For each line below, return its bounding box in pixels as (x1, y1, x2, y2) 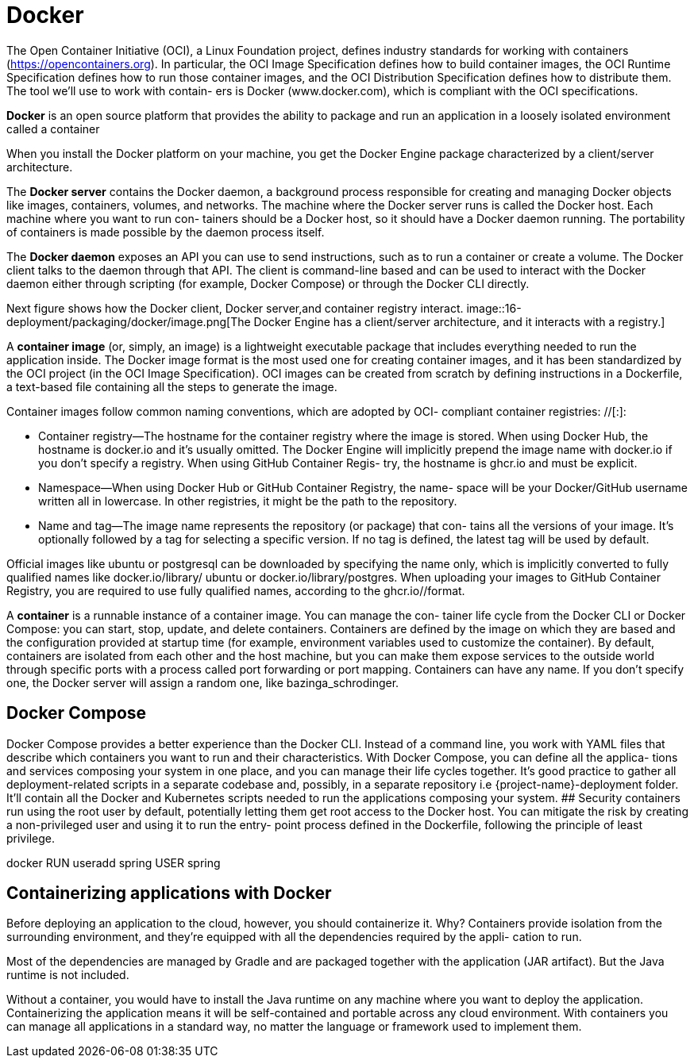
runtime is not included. (6, 968, 129, 982)
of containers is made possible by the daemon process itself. (6, 225, 325, 239)
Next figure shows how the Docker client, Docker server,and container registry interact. (6, 301, 464, 315)
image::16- (466, 301, 522, 315)
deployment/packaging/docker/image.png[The (6, 314, 251, 328)
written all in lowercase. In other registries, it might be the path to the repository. (38, 494, 457, 508)
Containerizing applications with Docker (6, 883, 332, 904)
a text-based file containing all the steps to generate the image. (6, 379, 337, 394)
